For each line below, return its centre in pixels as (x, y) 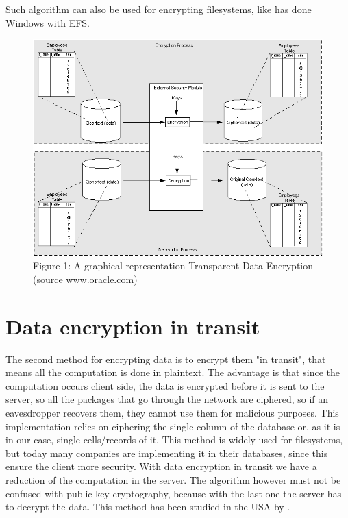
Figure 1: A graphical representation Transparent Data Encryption (173, 266)
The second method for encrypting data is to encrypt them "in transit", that (166, 359)
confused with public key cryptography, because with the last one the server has (174, 493)
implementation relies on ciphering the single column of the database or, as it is (173, 426)
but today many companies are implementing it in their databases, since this (167, 453)
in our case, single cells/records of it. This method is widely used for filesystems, (174, 440)
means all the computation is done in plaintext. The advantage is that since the (173, 372)
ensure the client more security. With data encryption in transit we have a (161, 466)
